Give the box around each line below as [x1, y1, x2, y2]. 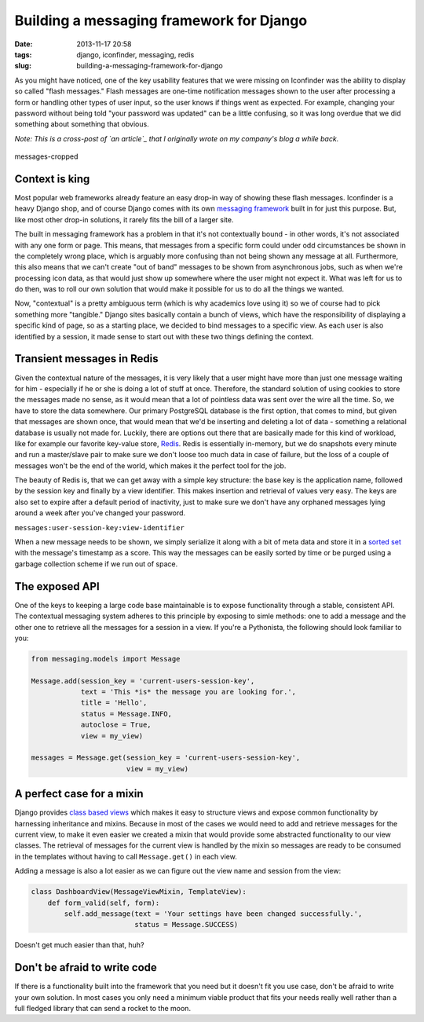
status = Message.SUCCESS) [134, 920, 239, 929]
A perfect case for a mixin [14, 787, 144, 800]
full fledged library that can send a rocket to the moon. [14, 1004, 192, 1013]
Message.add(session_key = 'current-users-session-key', [31, 676, 255, 685]
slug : [14, 61, 31, 71]
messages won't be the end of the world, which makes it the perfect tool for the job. [14, 460, 287, 471]
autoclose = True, [80, 720, 152, 730]
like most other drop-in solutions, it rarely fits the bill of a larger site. [14, 214, 234, 224]
